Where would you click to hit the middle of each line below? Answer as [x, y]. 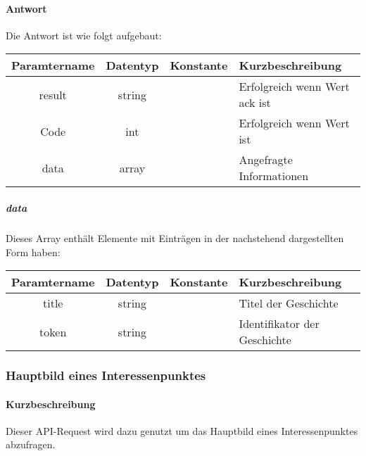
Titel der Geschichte [289, 303]
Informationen [274, 176]
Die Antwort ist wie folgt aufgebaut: [84, 35]
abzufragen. [31, 444]
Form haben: [33, 252]
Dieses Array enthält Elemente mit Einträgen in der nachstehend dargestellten [175, 237]
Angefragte [266, 160]
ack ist [255, 103]
